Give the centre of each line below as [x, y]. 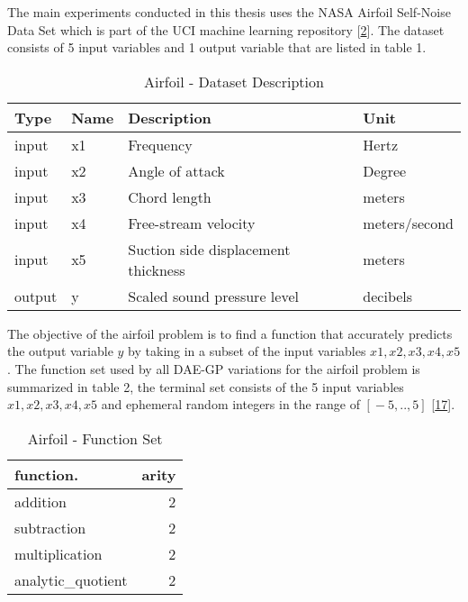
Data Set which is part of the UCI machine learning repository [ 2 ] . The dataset [226, 29]
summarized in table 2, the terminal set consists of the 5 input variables [206, 386]
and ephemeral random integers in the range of [230, 404]
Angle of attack [176, 170]
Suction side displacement [209, 249]
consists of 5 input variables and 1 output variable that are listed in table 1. [217, 47]
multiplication [58, 553]
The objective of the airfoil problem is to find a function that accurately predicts [230, 333]
